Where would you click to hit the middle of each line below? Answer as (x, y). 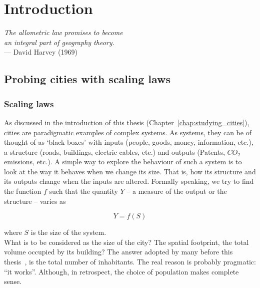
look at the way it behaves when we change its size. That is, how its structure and (130, 171)
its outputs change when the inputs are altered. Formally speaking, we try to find (129, 181)
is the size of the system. (68, 232)
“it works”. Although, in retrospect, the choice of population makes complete (121, 271)
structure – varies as (35, 201)
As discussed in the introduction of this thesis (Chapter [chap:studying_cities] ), (127, 122)
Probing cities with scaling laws (87, 79)
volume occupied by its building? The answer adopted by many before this (118, 252)
